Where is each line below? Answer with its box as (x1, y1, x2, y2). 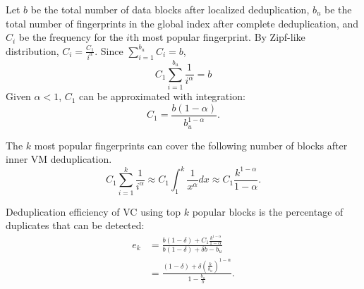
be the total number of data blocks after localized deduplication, (30, 2, 310, 16)
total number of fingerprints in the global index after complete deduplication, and (6, 16, 359, 30)
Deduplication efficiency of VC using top (6, 204, 181, 219)
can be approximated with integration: (79, 89, 245, 104)
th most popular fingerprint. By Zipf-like (129, 30, 305, 44)
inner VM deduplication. (6, 152, 112, 166)
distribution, (6, 43, 59, 58)
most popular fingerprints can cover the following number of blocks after (34, 137, 348, 152)
